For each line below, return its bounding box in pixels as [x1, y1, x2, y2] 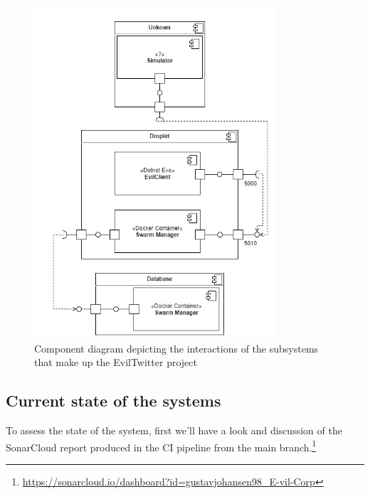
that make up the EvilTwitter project [34, 355, 197, 370]
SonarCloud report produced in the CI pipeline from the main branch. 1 [6, 437, 317, 454]
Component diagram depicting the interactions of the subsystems [34, 340, 319, 355]
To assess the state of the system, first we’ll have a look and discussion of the [6, 423, 342, 438]
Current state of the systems [6, 390, 221, 412]
